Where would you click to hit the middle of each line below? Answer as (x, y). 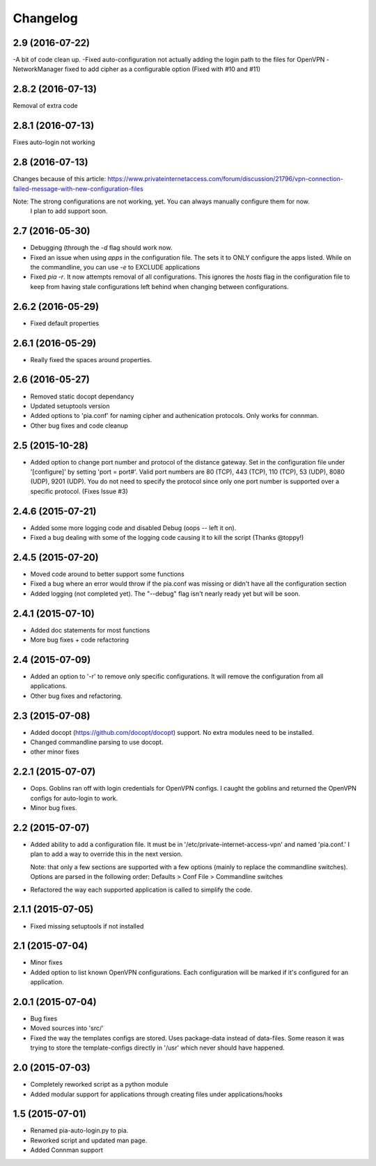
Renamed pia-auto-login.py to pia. (79, 1130)
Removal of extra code (45, 106)
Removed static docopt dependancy (82, 396)
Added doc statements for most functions (90, 630)
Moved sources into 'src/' (67, 1028)
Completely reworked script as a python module (99, 1085)
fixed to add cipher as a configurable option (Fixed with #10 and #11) (163, 69)
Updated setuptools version (70, 406)
